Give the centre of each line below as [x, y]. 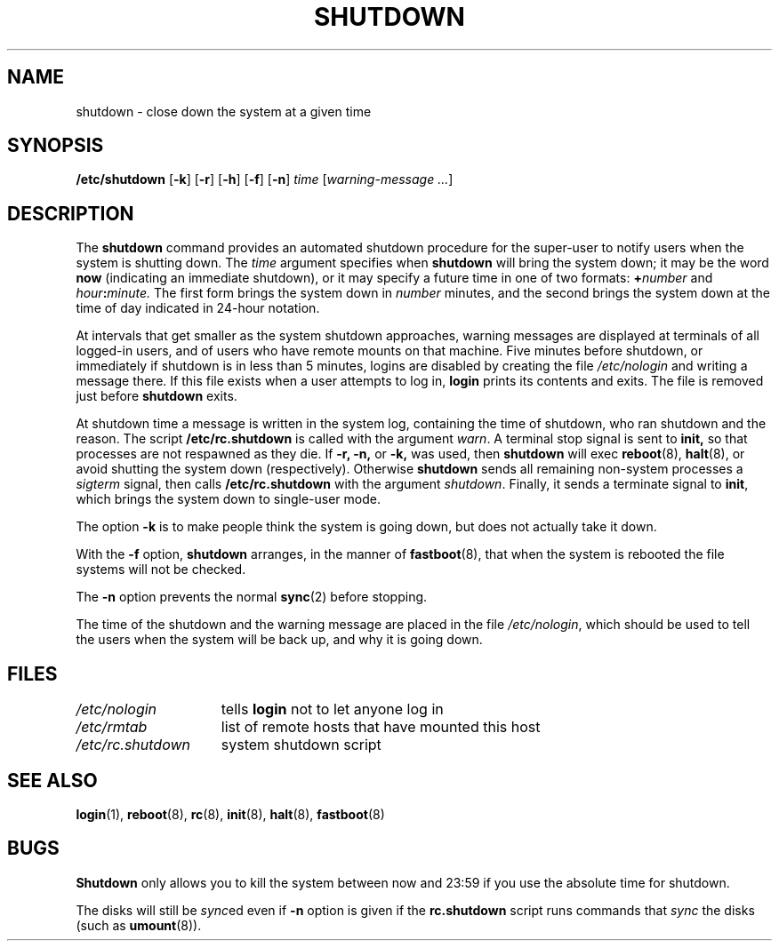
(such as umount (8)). [139, 925]
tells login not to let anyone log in [332, 709]
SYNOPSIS [56, 146]
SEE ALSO [52, 780]
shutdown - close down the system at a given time [224, 111]
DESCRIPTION [71, 213]
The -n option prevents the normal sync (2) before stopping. [252, 597]
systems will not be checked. [161, 570]
